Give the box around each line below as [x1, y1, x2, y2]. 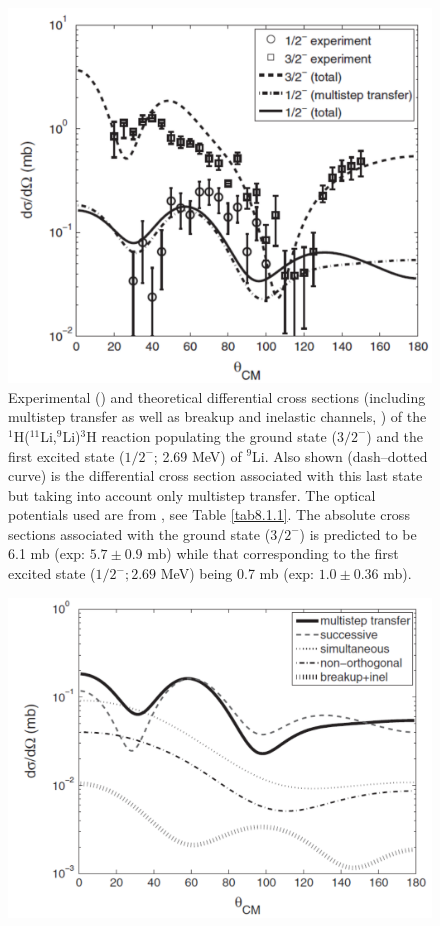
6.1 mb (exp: [8, 543, 85, 564]
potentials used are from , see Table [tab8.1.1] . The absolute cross [8, 504, 410, 525]
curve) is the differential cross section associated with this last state [8, 465, 423, 486]
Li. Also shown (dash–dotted [252, 445, 428, 466]
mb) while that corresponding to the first [147, 543, 399, 564]
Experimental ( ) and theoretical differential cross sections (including [8, 386, 426, 407]
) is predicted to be [299, 523, 417, 544]
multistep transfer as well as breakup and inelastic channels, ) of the [8, 406, 427, 427]
